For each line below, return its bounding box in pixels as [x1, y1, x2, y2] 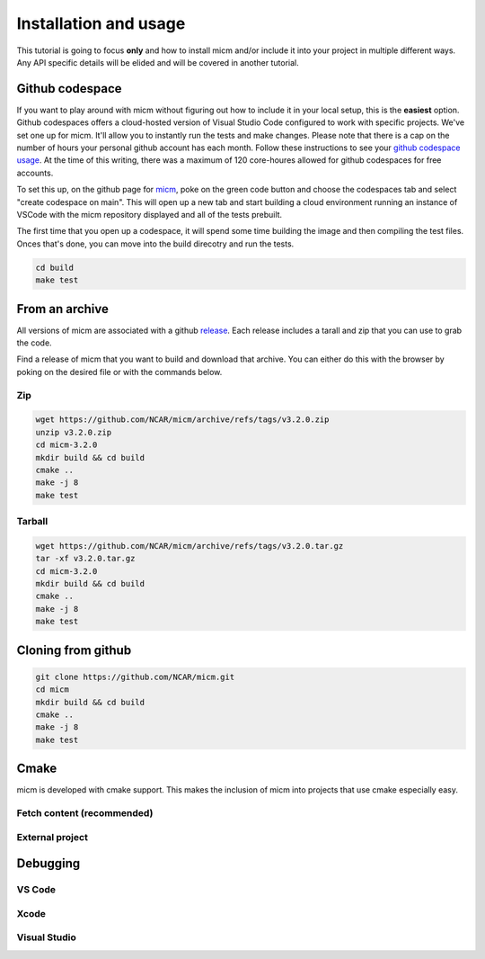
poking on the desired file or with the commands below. [16, 366, 223, 377]
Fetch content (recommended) [16, 806, 154, 819]
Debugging [16, 856, 81, 872]
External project [16, 830, 89, 843]
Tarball [16, 515, 48, 528]
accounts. [16, 167, 54, 178]
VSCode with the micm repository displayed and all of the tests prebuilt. [16, 209, 283, 220]
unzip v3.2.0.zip [35, 427, 112, 437]
